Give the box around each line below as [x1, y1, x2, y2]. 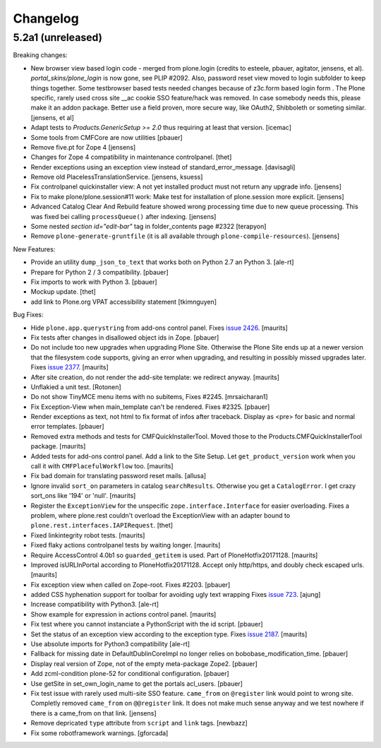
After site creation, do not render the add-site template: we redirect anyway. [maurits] [30, 373, 280, 381]
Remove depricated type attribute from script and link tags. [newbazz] [30, 719, 248, 728]
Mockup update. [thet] [30, 287, 97, 296]
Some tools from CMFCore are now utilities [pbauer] [30, 133, 183, 141]
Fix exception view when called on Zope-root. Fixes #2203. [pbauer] [30, 580, 231, 589]
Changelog [13, 11, 79, 26]
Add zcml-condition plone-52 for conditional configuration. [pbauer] [30, 670, 229, 678]
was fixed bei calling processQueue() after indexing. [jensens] [30, 212, 217, 220]
